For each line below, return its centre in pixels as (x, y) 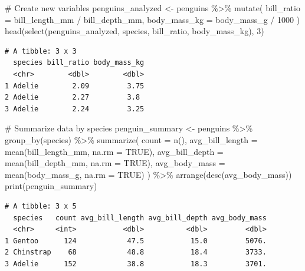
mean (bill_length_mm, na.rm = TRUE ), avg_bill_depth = (114, 151)
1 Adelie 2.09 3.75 (75, 86)
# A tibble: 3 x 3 (41, 51)
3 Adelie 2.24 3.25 (75, 109)
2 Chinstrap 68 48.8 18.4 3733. (136, 252)
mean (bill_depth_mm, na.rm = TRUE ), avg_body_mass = (115, 163)
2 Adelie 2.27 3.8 (73, 98)
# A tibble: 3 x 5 (41, 206)
